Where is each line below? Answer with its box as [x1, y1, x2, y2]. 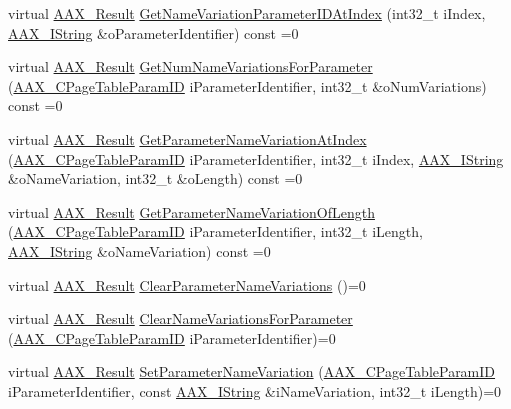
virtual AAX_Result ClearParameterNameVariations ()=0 [8, 274, 366, 295]
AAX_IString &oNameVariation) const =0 [8, 240, 271, 261]
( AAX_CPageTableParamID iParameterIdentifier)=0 [8, 327, 336, 348]
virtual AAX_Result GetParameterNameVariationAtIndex [8, 128, 367, 149]
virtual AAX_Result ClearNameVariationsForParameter [8, 308, 353, 329]
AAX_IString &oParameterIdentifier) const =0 [8, 22, 299, 43]
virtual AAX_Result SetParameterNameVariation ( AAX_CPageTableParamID [8, 361, 496, 382]
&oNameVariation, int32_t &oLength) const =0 [8, 168, 303, 189]
